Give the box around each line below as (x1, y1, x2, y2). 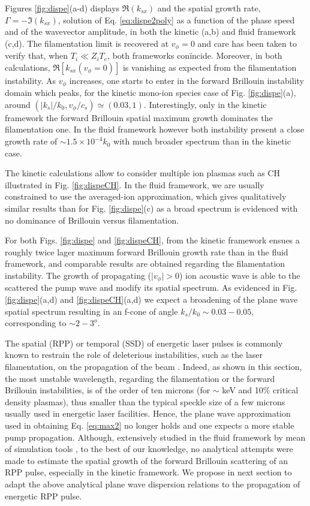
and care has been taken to (197, 37, 297, 49)
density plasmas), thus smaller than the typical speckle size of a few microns (5, 395, 285, 408)
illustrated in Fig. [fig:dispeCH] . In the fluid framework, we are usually (5, 178, 264, 191)
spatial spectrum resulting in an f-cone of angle (5, 305, 178, 317)
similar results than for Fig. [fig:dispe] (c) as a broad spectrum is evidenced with (5, 202, 298, 215)
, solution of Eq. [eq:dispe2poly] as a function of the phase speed (58, 13, 295, 26)
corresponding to (5, 317, 67, 329)
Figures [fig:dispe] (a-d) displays (5, 2, 120, 14)
